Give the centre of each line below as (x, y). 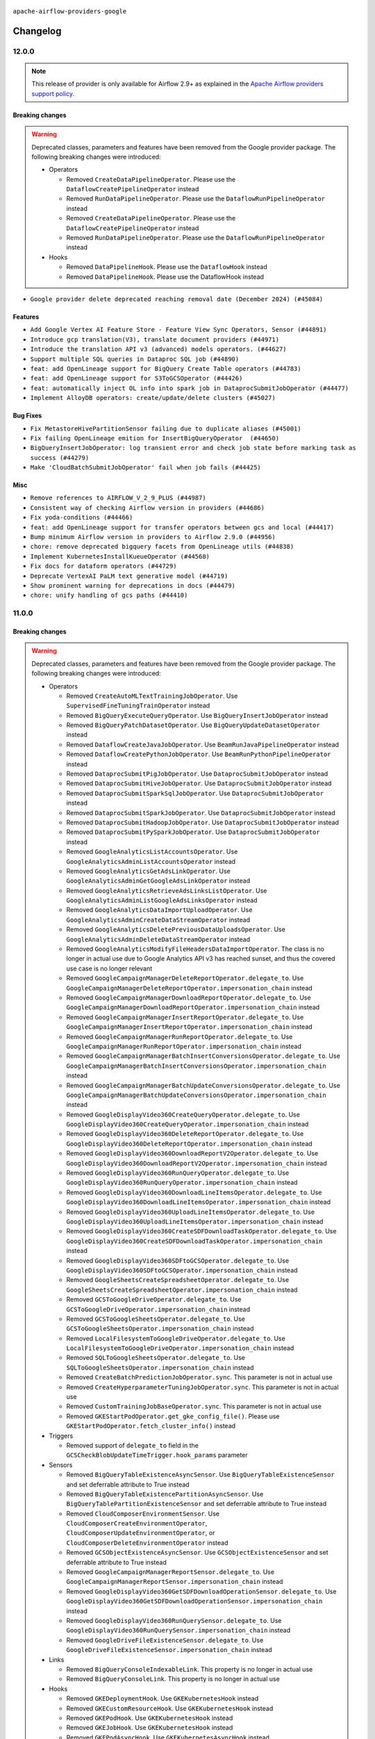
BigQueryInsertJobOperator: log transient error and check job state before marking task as (193, 448)
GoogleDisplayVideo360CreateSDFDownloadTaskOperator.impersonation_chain (194, 1241)
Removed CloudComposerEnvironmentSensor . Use (143, 1514)
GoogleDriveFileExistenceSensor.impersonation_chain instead (169, 1650)
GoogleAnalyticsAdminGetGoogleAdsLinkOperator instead (158, 881)
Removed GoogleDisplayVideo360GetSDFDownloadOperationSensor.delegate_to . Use (201, 1591)
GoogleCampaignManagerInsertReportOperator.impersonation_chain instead (189, 1027)
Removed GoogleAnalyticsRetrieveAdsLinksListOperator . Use (167, 890)
